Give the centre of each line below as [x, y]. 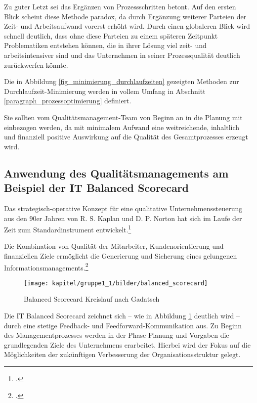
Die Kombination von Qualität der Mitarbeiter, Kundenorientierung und [114, 246]
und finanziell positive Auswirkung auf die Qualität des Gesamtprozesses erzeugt [126, 137]
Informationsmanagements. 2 [46, 267]
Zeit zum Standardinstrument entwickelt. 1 [68, 229]
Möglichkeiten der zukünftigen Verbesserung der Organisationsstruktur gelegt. [122, 354]
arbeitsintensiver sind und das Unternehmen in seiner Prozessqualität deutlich [122, 55]
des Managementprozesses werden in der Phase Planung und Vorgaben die [117, 335]
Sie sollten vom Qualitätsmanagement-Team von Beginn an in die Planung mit [123, 117]
